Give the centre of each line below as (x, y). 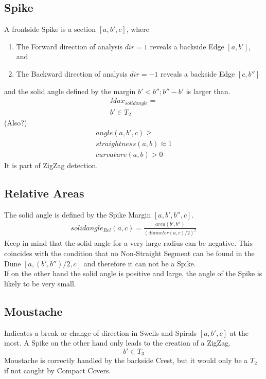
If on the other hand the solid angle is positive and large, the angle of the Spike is (133, 273)
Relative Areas (44, 193)
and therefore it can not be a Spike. (140, 263)
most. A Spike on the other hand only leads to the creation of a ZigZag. (118, 343)
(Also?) (16, 123)
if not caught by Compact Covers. (58, 370)
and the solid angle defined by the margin (70, 91)
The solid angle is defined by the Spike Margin (78, 214)
